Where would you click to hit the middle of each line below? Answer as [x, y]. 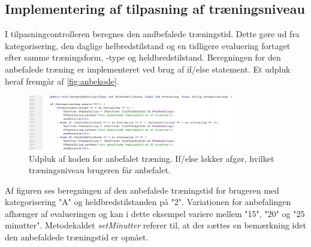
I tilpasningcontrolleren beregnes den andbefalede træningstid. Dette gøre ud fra [152, 34]
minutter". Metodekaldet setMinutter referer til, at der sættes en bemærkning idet [155, 225]
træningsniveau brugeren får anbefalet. [100, 170]
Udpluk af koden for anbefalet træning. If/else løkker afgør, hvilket [152, 158]
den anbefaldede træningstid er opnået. [77, 237]
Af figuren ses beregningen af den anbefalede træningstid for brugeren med [142, 190]
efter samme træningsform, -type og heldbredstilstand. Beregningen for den [143, 57]
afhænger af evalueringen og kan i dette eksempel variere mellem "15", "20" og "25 [155, 213]
